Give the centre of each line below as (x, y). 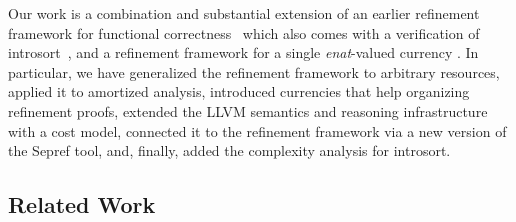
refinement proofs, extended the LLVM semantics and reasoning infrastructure (248, 110)
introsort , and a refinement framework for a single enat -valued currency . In (243, 52)
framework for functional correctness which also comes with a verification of (244, 32)
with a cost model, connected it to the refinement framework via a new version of (257, 130)
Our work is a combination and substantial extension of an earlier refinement (244, 13)
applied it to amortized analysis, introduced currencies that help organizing (239, 91)
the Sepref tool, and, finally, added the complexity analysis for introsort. (229, 150)
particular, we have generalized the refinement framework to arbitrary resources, (254, 71)
